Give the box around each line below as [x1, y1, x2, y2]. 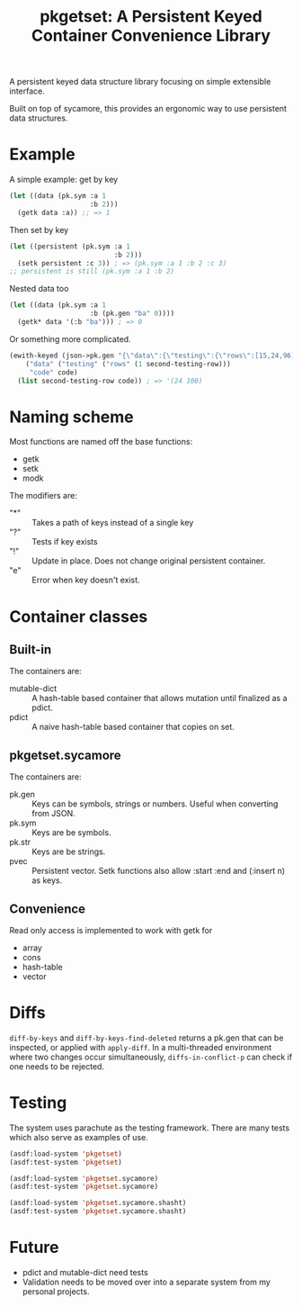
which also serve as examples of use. [9, 1131, 148, 1142]
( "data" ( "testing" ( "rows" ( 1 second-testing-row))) [25, 359, 231, 368]
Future [9, 1238, 60, 1257]
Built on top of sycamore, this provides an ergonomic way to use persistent [9, 104, 288, 114]
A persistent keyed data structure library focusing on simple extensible [9, 77, 271, 87]
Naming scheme [9, 407, 134, 427]
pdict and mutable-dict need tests [22, 1267, 148, 1277]
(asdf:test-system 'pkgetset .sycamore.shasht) [9, 1207, 187, 1216]
